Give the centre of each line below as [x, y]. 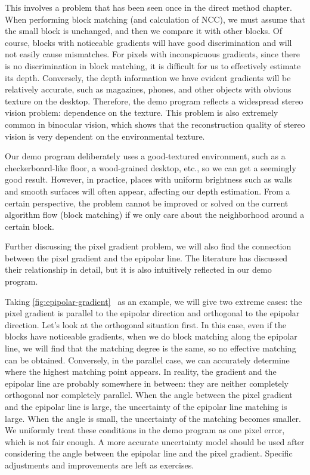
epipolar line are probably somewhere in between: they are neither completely [147, 383]
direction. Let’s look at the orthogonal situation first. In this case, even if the [146, 324]
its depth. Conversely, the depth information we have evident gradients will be [148, 77]
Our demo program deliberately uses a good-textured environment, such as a [145, 156]
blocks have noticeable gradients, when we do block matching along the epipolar [151, 336]
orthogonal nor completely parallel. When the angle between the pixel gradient [149, 395]
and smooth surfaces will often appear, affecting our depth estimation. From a [148, 191]
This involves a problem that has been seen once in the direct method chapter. [148, 7]
